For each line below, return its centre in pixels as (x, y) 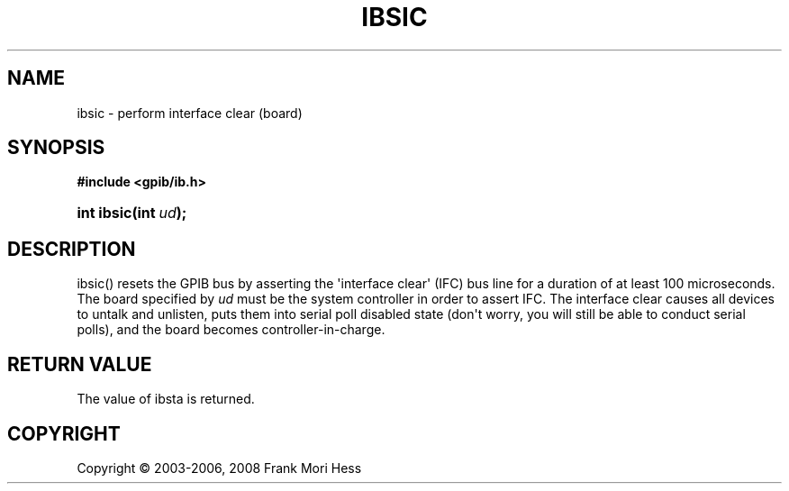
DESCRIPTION (72, 249)
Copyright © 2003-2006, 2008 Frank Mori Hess (219, 468)
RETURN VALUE (80, 364)
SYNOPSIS (56, 148)
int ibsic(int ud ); (132, 213)
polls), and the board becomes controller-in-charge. (231, 330)
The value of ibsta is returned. (166, 399)
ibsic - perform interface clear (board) (190, 113)
